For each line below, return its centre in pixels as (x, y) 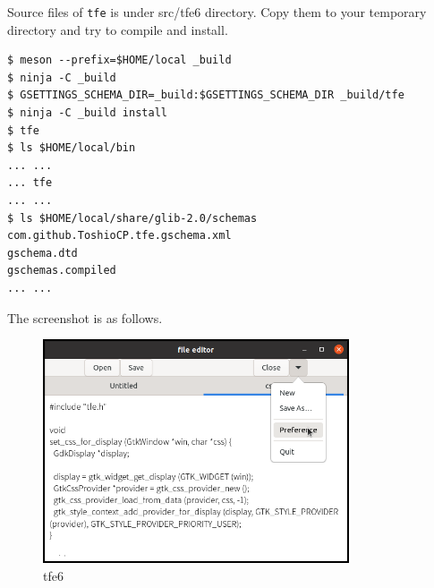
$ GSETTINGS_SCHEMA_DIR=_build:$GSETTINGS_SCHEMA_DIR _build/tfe (206, 95)
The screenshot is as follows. (85, 317)
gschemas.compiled (62, 271)
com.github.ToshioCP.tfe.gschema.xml (119, 236)
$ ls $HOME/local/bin (72, 148)
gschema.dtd (43, 253)
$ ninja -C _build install (87, 113)
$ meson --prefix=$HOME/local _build (119, 60)
